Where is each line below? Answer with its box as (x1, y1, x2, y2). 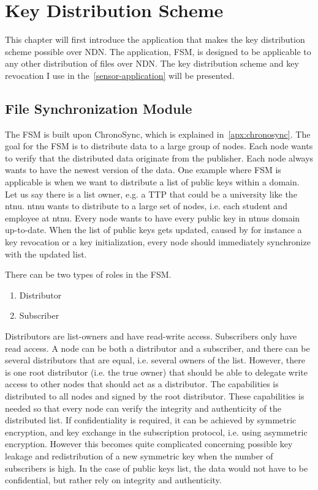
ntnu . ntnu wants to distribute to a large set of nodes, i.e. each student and (5, 199, 287, 212)
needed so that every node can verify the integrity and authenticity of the (5, 401, 281, 414)
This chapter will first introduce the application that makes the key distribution (5, 33, 305, 46)
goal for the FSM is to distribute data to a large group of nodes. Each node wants (5, 139, 313, 152)
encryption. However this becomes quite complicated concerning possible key (5, 437, 293, 450)
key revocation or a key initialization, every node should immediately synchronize (5, 236, 311, 248)
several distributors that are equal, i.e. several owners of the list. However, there (5, 354, 305, 366)
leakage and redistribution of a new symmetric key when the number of (5, 449, 273, 462)
